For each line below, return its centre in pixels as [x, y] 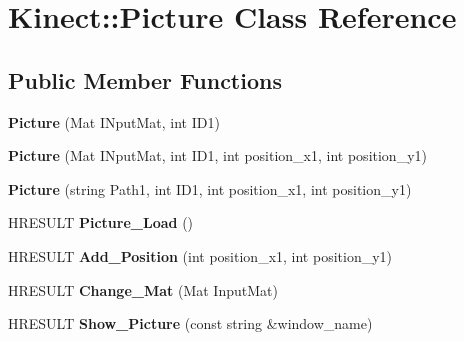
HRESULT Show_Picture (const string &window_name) [190, 323]
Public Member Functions [145, 79]
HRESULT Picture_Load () [101, 222]
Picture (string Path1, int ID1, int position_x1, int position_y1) [210, 188]
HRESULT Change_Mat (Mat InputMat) [143, 289]
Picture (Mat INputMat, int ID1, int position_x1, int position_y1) [217, 155]
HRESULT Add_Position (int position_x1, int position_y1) [200, 255]
